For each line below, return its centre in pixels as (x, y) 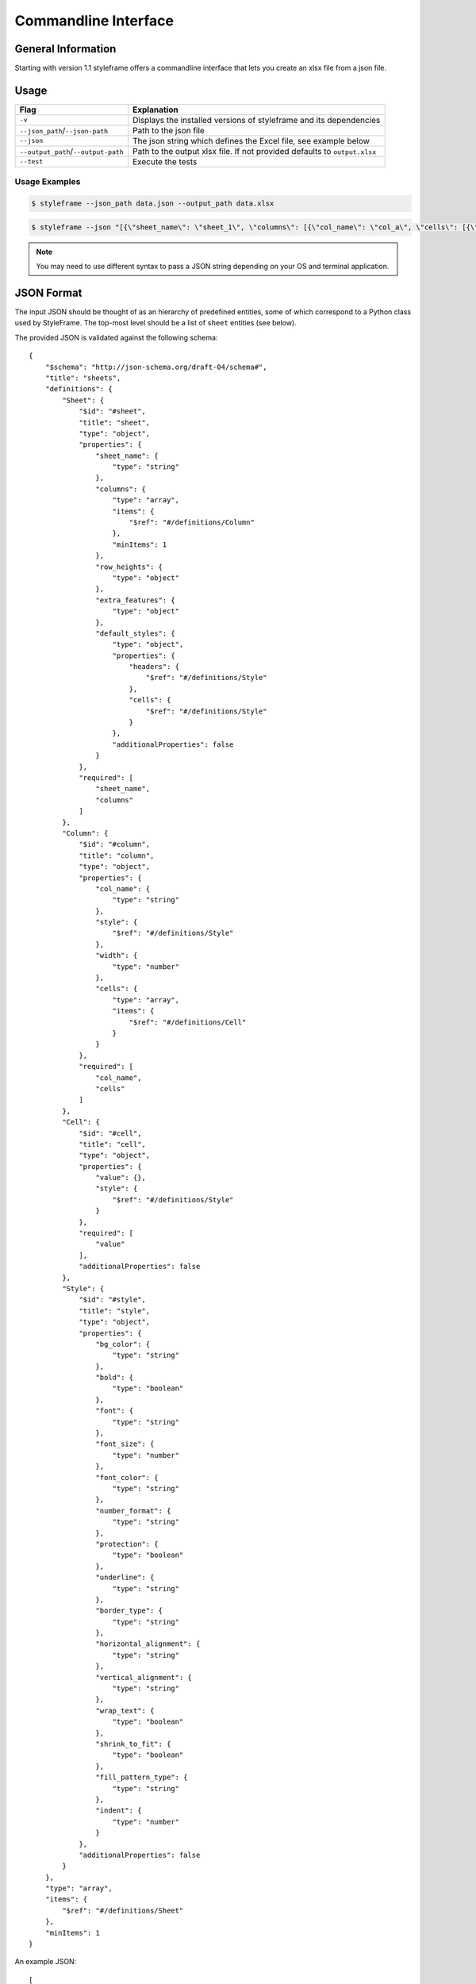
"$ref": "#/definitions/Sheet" (123, 1910)
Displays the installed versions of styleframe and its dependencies (256, 120)
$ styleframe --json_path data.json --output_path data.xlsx (153, 204)
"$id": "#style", (113, 1300)
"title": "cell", (113, 1144)
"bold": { (115, 1378)
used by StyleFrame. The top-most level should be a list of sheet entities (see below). (155, 323)
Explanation (155, 110)
